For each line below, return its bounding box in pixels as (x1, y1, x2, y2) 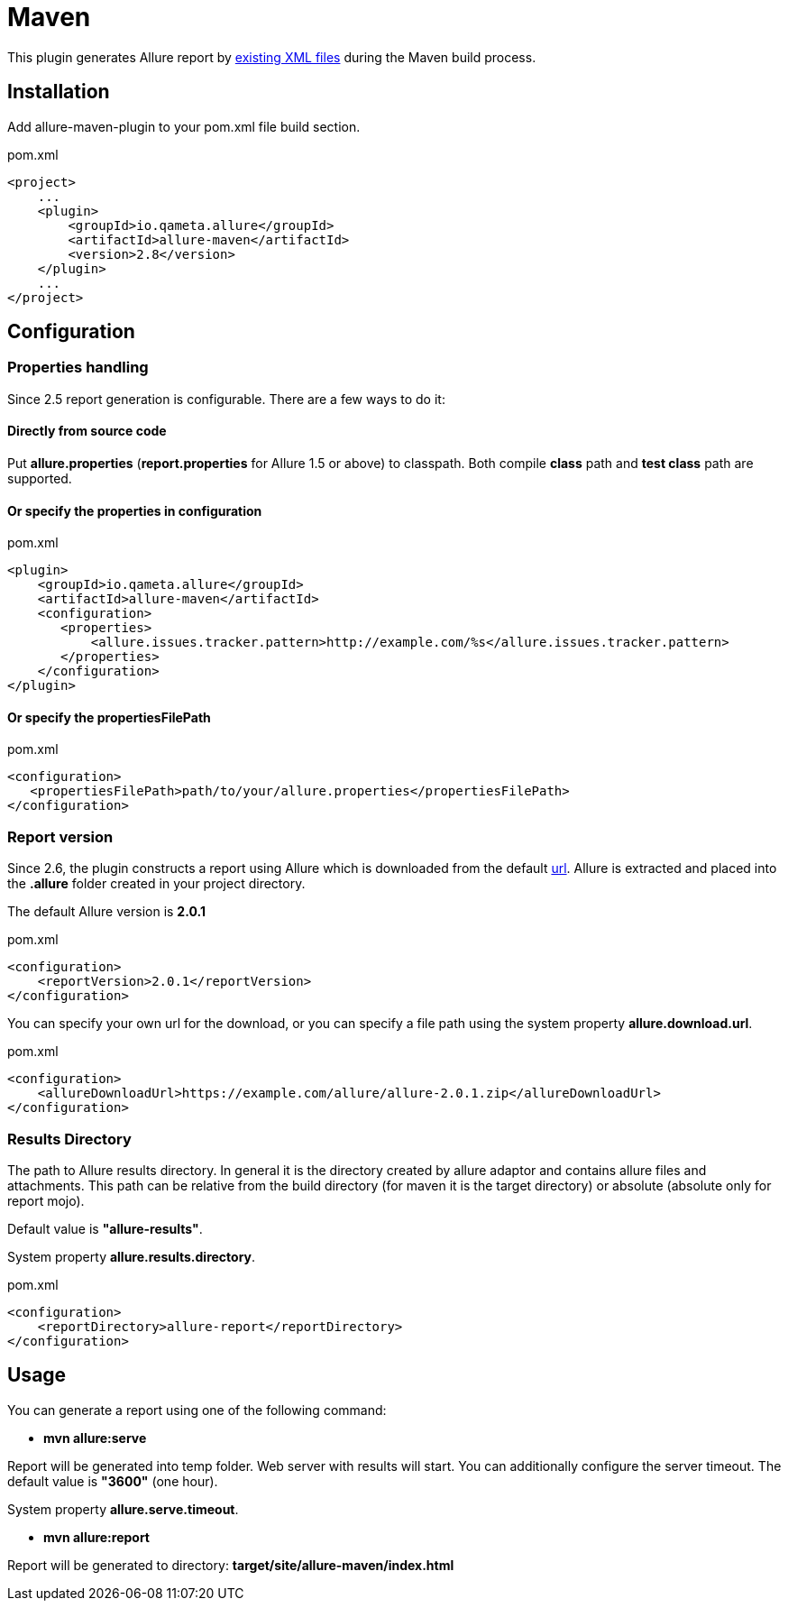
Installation (7, 80, 110, 104)
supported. (7, 471, 72, 487)
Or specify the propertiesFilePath (7, 709, 211, 725)
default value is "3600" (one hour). (7, 1473, 218, 1489)
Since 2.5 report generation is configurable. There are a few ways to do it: (7, 391, 445, 407)
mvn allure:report (43, 1529, 150, 1545)
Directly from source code (7, 423, 167, 439)
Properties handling (7, 358, 149, 377)
